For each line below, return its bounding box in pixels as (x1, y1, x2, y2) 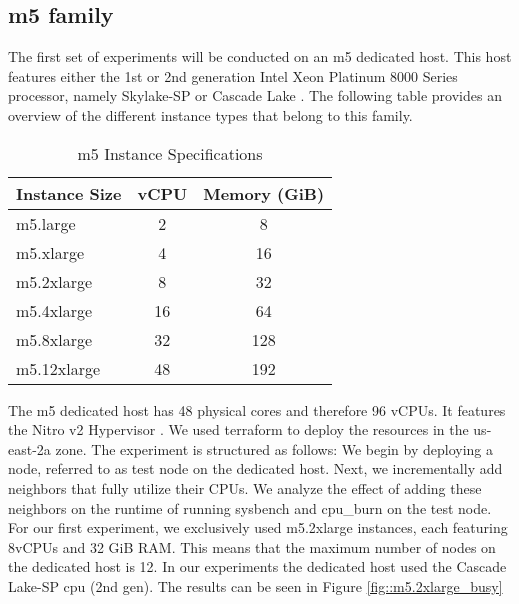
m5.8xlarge (16, 327, 93, 351)
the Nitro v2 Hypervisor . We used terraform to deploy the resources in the (8, 419, 469, 440)
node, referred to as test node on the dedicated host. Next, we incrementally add (8, 458, 503, 479)
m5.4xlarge (16, 298, 93, 322)
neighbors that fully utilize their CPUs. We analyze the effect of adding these (8, 477, 482, 498)
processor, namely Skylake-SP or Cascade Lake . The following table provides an (8, 85, 502, 106)
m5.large (16, 211, 76, 235)
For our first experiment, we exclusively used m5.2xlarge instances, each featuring (8, 517, 508, 538)
